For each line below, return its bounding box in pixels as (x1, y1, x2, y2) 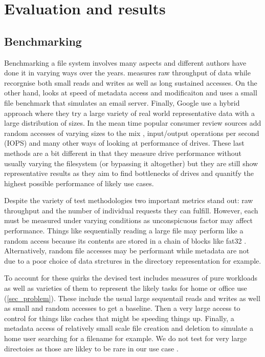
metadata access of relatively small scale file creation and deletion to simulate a (4, 323, 253, 333)
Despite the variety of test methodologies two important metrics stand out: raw (4, 195, 253, 206)
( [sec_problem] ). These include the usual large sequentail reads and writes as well (4, 292, 260, 303)
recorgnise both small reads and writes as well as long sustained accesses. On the (4, 77, 257, 88)
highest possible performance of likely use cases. (4, 177, 154, 188)
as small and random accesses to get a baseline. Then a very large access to (4, 303, 240, 313)
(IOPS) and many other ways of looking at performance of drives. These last (4, 137, 245, 148)
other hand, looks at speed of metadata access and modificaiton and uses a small (4, 87, 257, 98)
